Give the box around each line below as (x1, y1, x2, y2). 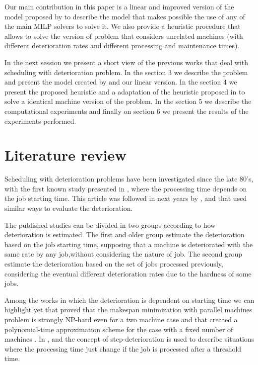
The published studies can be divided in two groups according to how (4, 219, 216, 230)
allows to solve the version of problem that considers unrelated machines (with (4, 30, 243, 41)
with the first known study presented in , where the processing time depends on (4, 183, 247, 193)
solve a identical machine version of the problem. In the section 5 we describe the (4, 96, 252, 106)
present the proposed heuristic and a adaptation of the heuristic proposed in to (4, 86, 245, 96)
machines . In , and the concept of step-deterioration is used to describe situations (4, 334, 255, 344)
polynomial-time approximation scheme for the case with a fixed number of (4, 324, 233, 334)
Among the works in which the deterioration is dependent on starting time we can (4, 294, 255, 305)
